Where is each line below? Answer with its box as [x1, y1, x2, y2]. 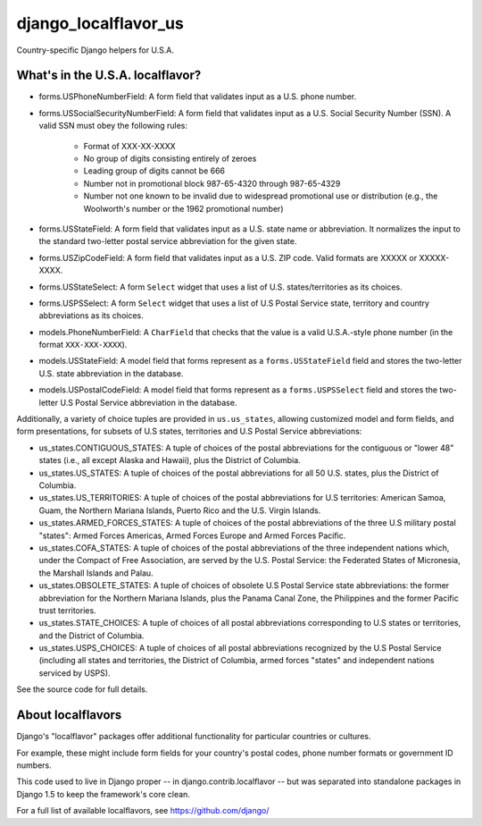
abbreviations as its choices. [38, 310, 145, 321]
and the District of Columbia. [38, 630, 145, 641]
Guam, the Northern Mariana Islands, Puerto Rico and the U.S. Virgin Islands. [38, 505, 321, 516]
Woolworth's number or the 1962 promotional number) [83, 203, 284, 214]
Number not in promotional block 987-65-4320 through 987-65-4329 [83, 178, 341, 189]
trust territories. [38, 604, 97, 616]
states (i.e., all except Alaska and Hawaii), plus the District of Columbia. [38, 455, 301, 466]
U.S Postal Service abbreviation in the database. [59, 397, 237, 408]
